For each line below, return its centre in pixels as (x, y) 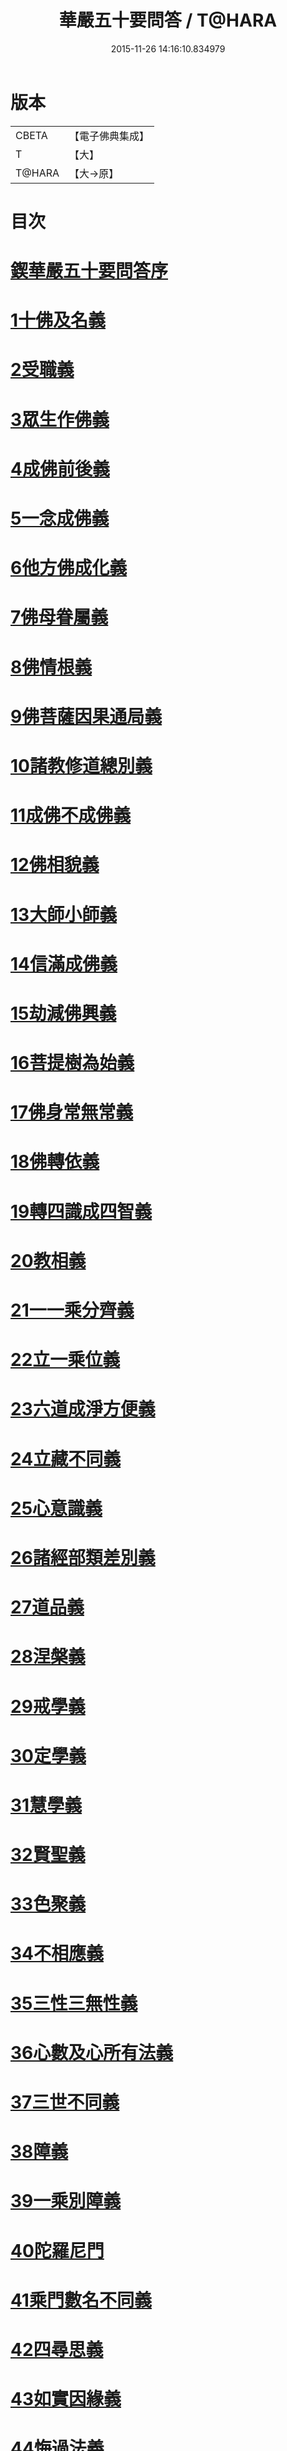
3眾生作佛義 (60, 419)
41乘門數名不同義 (81, 2300)
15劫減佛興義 (63, 1013)
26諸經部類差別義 (83, 1557)
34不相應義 (57, 1953)
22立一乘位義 (65, 1360)
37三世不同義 (65, 2102)
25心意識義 (56, 1508)
